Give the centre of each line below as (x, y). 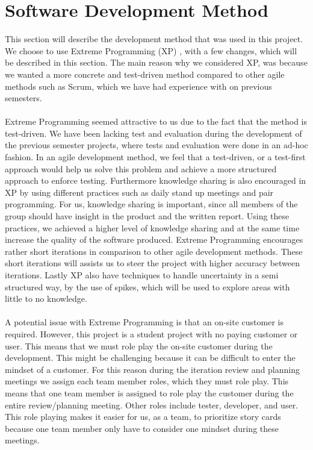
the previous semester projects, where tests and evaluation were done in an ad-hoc (156, 145)
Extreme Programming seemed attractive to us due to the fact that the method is (156, 121)
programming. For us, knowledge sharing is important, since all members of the (151, 204)
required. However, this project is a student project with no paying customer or (151, 333)
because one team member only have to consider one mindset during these (142, 428)
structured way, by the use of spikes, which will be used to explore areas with (147, 286)
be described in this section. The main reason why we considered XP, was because (156, 62)
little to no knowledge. (46, 298)
